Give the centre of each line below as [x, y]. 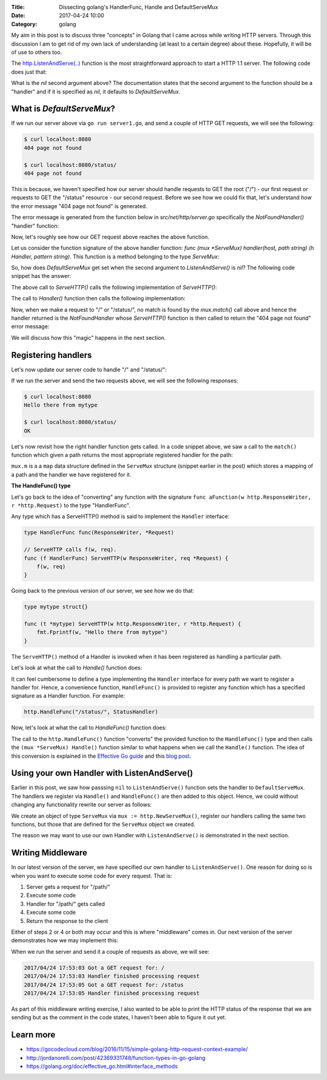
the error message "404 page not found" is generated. [79, 206]
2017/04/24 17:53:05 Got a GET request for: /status [104, 985]
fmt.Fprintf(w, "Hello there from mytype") [102, 632]
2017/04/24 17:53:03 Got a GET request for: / [94, 967]
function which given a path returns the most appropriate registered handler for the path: [122, 455]
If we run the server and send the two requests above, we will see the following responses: [125, 381]
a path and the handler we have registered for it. [71, 474]
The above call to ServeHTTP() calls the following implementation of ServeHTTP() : [114, 287]
